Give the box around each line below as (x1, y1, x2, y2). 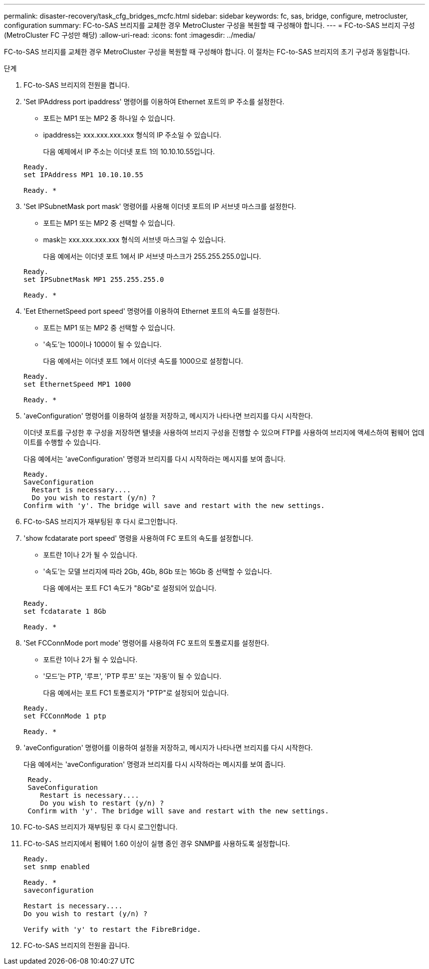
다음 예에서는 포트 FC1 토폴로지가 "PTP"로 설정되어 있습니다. (43, 689, 229, 697)
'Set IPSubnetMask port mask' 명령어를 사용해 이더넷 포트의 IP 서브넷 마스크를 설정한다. (24, 202, 296, 210)
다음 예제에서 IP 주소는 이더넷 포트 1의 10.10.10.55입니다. (43, 147, 215, 156)
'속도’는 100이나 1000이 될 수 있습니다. (43, 340, 162, 348)
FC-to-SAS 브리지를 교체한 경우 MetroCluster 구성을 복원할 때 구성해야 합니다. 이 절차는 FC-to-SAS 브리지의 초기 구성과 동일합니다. (4, 47, 410, 56)
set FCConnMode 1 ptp (24, 712, 106, 720)
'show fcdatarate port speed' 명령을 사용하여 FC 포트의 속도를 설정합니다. (24, 534, 253, 542)
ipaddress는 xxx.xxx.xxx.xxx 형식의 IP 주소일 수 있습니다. (43, 131, 221, 139)
